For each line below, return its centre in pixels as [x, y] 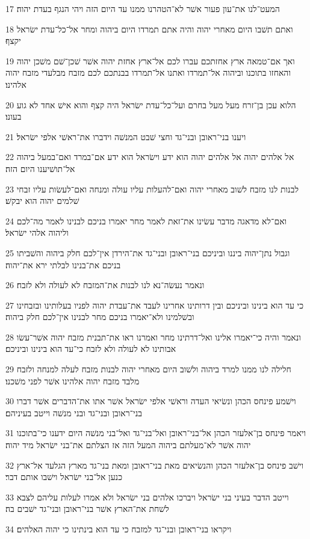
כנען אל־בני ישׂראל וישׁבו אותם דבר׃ [64, 477]
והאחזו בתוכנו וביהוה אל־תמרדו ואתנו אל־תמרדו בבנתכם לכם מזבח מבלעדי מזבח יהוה [148, 72]
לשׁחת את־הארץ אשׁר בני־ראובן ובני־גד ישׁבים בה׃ [87, 509]
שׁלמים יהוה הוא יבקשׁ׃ [42, 201]
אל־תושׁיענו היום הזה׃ [40, 168]
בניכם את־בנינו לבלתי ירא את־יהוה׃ [63, 264]
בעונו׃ [14, 116]
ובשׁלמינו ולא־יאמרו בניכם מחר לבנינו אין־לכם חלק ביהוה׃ [100, 317]
